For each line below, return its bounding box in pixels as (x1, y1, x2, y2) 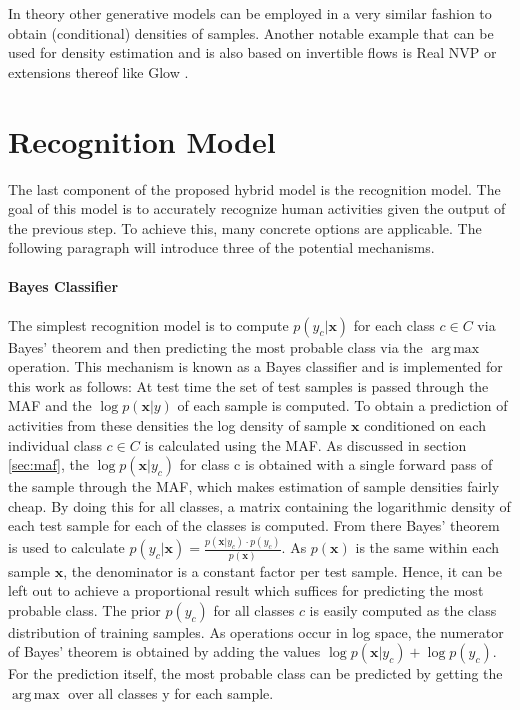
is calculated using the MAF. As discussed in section (144, 434, 467, 455)
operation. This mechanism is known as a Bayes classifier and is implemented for (8, 356, 503, 377)
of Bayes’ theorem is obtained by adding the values (8, 641, 321, 662)
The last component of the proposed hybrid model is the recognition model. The (8, 178, 501, 199)
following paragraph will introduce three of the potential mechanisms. (8, 237, 435, 258)
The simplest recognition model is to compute (8, 314, 289, 335)
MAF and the (8, 395, 92, 416)
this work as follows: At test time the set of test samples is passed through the (8, 375, 489, 396)
